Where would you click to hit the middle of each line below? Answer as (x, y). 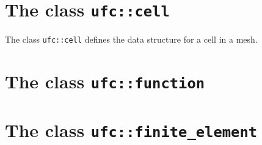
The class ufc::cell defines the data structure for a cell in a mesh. (131, 39)
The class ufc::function (105, 81)
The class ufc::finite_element (131, 129)
